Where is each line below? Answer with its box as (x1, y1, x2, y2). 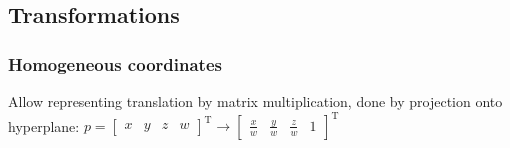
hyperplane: (8, 115, 80, 136)
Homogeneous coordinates (8, 51, 222, 76)
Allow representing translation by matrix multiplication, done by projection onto (8, 91, 503, 111)
